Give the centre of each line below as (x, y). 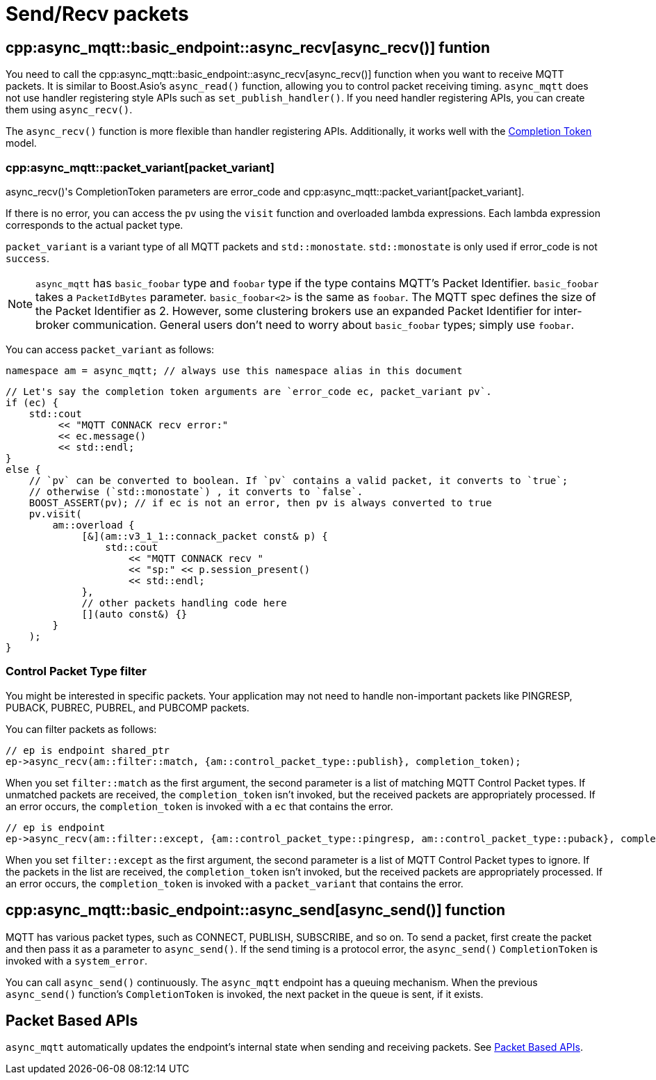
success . (28, 258)
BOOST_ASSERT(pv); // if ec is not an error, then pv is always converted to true (260, 502)
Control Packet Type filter (76, 671)
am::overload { (93, 525)
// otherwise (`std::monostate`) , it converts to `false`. (196, 491)
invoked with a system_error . (77, 960)
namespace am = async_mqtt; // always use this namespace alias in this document (234, 370)
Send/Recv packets (97, 14)
